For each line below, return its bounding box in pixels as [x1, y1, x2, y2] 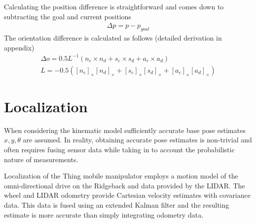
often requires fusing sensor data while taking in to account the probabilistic [4, 144, 235, 155]
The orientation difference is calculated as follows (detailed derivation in [4, 33, 222, 43]
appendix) [4, 42, 35, 52]
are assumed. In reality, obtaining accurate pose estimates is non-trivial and [23, 134, 252, 145]
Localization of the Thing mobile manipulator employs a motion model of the [4, 171, 238, 181]
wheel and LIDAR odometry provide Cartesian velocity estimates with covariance [4, 190, 251, 200]
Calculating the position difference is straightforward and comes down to [4, 1, 224, 11]
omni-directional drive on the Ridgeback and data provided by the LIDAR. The [4, 180, 245, 190]
